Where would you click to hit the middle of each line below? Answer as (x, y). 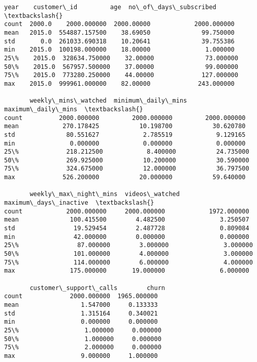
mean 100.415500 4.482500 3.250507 (127, 220)
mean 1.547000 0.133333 (81, 305)
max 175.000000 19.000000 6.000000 (127, 271)
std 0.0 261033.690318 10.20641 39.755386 (120, 41)
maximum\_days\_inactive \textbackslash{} (79, 203)
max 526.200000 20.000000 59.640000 (125, 177)
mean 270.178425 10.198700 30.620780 (125, 126)
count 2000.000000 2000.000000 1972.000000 (127, 211)
